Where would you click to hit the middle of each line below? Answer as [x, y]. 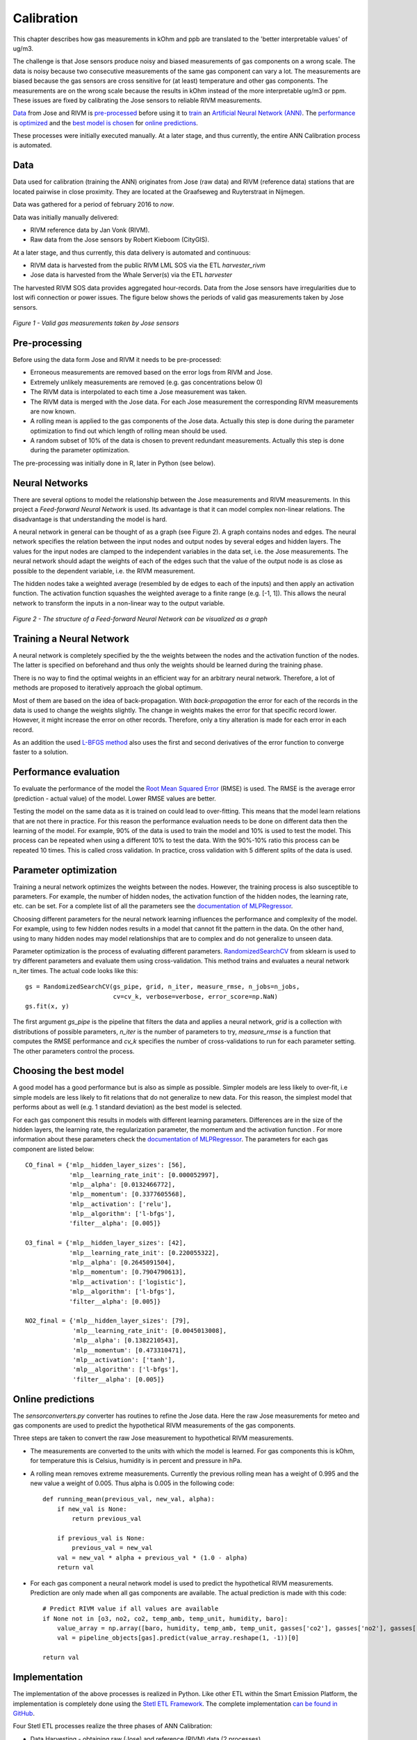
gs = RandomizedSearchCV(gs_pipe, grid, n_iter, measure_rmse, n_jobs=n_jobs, [163, 987]
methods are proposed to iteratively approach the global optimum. [108, 688]
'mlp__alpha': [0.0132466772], [122, 1184]
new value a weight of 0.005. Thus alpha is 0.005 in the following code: [132, 1483]
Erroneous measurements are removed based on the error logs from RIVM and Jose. [152, 372]
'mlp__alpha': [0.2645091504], [122, 1263]
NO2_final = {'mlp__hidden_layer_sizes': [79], [108, 1321]
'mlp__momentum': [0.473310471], [130, 1350]
